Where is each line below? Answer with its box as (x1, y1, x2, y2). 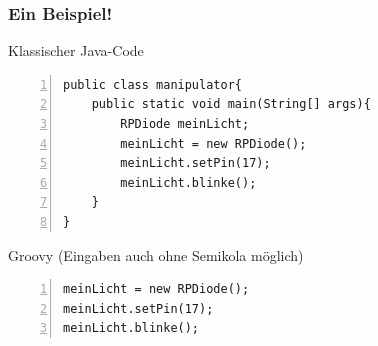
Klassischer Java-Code (8, 40, 144, 61)
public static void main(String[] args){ (91, 97, 371, 112)
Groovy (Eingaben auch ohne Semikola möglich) (8, 244, 304, 265)
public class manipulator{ (63, 77, 242, 92)
